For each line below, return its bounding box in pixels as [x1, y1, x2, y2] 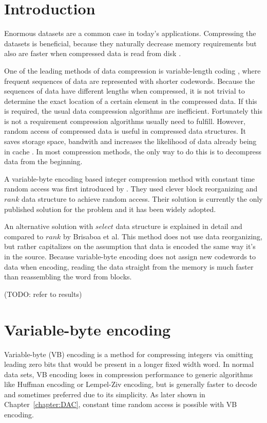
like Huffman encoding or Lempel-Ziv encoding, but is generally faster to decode [4, 379, 257, 390]
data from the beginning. [4, 156, 83, 167]
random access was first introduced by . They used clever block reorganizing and [4, 183, 258, 194]
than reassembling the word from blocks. [4, 271, 132, 282]
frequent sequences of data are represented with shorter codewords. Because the [4, 75, 255, 86]
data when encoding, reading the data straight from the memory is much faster [4, 261, 254, 272]
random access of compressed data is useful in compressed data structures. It [4, 126, 246, 136]
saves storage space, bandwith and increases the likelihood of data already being [4, 136, 257, 147]
